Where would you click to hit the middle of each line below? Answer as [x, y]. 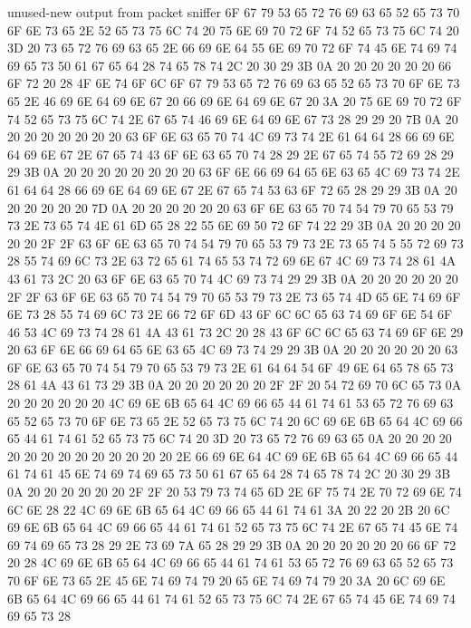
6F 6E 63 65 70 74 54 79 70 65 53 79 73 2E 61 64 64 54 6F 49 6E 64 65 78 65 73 [231, 367]
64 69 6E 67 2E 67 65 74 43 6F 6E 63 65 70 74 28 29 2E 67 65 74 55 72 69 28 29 [231, 154]
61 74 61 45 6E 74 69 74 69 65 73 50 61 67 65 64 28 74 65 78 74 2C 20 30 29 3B [229, 473]
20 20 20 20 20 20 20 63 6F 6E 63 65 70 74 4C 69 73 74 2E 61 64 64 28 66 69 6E [231, 136]
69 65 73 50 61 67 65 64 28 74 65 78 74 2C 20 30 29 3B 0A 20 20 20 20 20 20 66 [230, 65]
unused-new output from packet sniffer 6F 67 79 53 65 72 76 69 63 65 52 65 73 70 [234, 12]
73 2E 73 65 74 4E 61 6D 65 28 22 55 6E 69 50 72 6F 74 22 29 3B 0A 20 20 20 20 [234, 225]
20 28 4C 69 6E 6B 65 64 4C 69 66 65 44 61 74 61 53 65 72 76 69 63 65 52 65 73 [231, 562]
